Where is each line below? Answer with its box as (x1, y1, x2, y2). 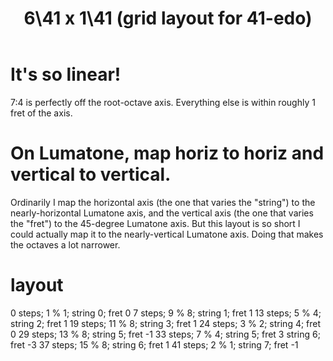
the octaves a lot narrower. (10, 238, 121, 251)
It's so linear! (10, 63, 122, 86)
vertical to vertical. (10, 163, 172, 186)
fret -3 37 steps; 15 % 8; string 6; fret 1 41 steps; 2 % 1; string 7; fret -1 (10, 338, 299, 351)
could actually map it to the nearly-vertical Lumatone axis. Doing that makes (10, 228, 324, 240)
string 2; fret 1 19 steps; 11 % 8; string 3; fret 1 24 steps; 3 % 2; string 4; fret (10, 317, 322, 329)
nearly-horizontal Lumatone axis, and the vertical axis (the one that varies (10, 207, 314, 219)
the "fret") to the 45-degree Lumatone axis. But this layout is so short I (10, 217, 301, 229)
